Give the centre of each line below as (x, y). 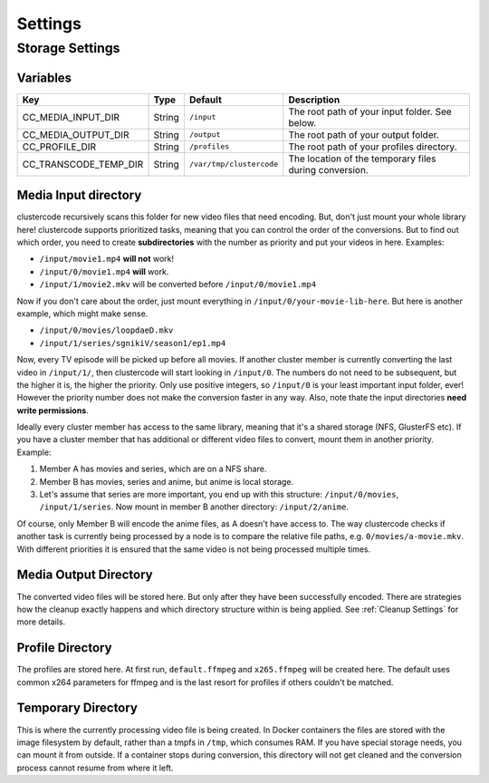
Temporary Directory (77, 708)
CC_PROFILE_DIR (59, 147)
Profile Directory (64, 648)
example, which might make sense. (82, 314)
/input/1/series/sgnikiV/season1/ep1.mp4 (133, 343)
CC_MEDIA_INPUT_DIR (71, 117)
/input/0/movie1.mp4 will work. (104, 271)
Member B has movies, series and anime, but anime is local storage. (167, 481)
